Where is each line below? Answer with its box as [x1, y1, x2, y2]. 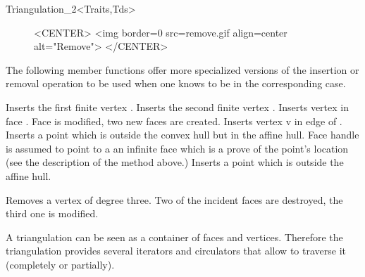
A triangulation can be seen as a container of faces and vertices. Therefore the [6, 229, 343, 244]
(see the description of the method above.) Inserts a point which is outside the [6, 155, 344, 169]
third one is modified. [6, 206, 99, 221]
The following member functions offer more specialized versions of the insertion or [6, 62, 359, 77]
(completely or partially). [6, 257, 115, 271]
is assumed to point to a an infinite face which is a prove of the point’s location [6, 141, 349, 155]
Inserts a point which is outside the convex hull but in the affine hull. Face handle [6, 127, 359, 142]
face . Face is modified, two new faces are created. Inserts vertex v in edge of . [6, 113, 342, 128]
